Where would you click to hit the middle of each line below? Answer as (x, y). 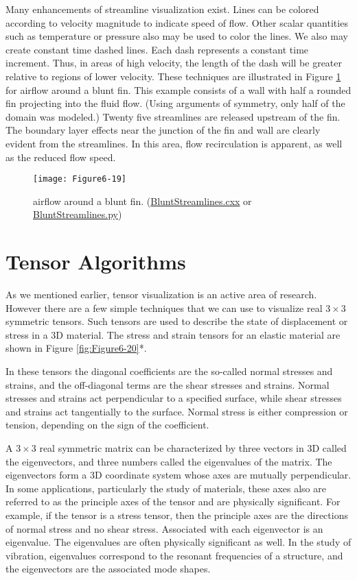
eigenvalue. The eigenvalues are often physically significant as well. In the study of (178, 542)
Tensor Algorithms (96, 262)
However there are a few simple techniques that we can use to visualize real (164, 307)
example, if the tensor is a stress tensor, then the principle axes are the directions (177, 515)
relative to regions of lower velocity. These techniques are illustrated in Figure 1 (173, 76)
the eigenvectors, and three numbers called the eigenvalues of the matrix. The (169, 461)
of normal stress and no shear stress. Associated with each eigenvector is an (164, 528)
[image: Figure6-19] (80, 179)
